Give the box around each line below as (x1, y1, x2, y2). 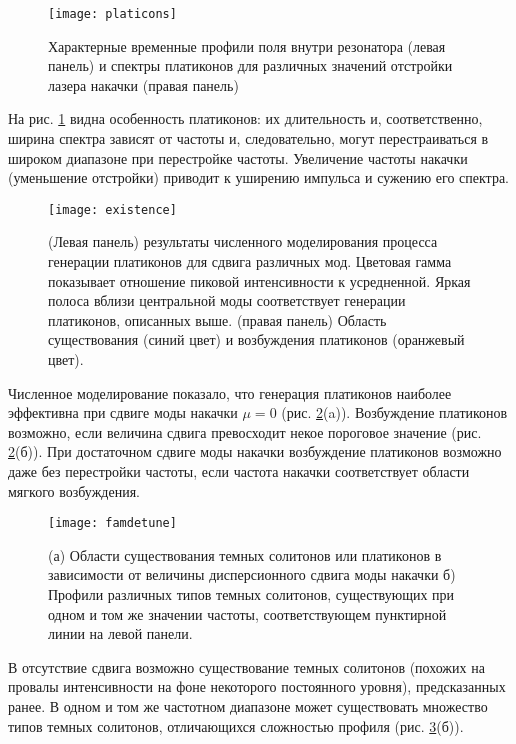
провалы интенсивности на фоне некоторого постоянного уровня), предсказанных (8, 676, 506, 697)
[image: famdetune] (48, 516, 177, 531)
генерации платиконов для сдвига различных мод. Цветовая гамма (48, 251, 452, 272)
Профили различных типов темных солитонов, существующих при (48, 584, 455, 605)
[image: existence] (48, 202, 177, 217)
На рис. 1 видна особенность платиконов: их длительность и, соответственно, (8, 108, 483, 129)
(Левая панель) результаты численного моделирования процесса (48, 231, 438, 252)
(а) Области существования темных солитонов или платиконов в (48, 544, 442, 565)
